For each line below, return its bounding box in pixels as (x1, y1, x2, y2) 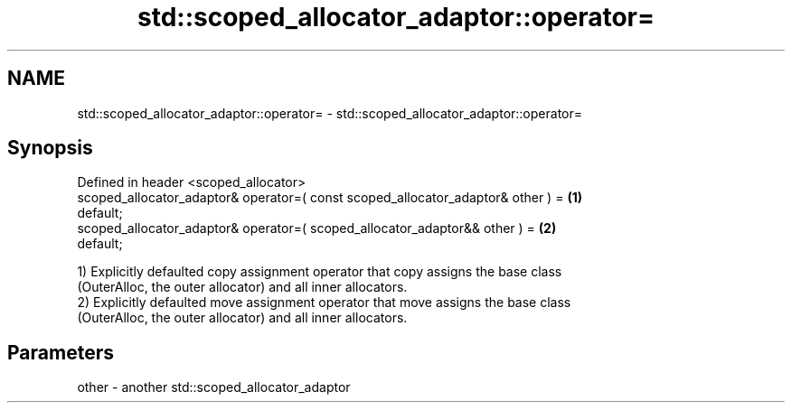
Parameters (7, 340, 114, 364)
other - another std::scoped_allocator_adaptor (77, 379, 351, 396)
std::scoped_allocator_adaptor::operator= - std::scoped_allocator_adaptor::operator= (77, 105, 582, 121)
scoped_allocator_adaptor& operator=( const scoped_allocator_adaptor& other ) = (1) (77, 190, 582, 206)
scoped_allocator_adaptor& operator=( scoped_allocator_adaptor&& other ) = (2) (77, 220, 557, 237)
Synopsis (7, 136, 93, 160)
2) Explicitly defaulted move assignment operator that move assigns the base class (77, 294, 571, 311)
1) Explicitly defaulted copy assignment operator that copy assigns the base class (77, 264, 562, 280)
